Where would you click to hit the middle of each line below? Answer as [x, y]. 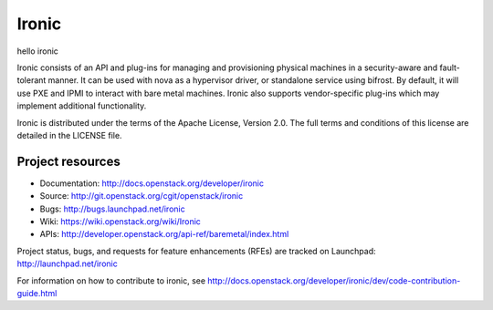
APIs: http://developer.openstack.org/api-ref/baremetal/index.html [164, 234]
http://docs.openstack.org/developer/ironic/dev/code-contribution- [334, 280]
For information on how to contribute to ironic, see [111, 280]
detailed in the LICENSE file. [69, 135]
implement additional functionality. [82, 106]
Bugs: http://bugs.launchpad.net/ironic [113, 209]
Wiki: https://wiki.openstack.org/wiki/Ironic [120, 221]
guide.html [37, 293]
